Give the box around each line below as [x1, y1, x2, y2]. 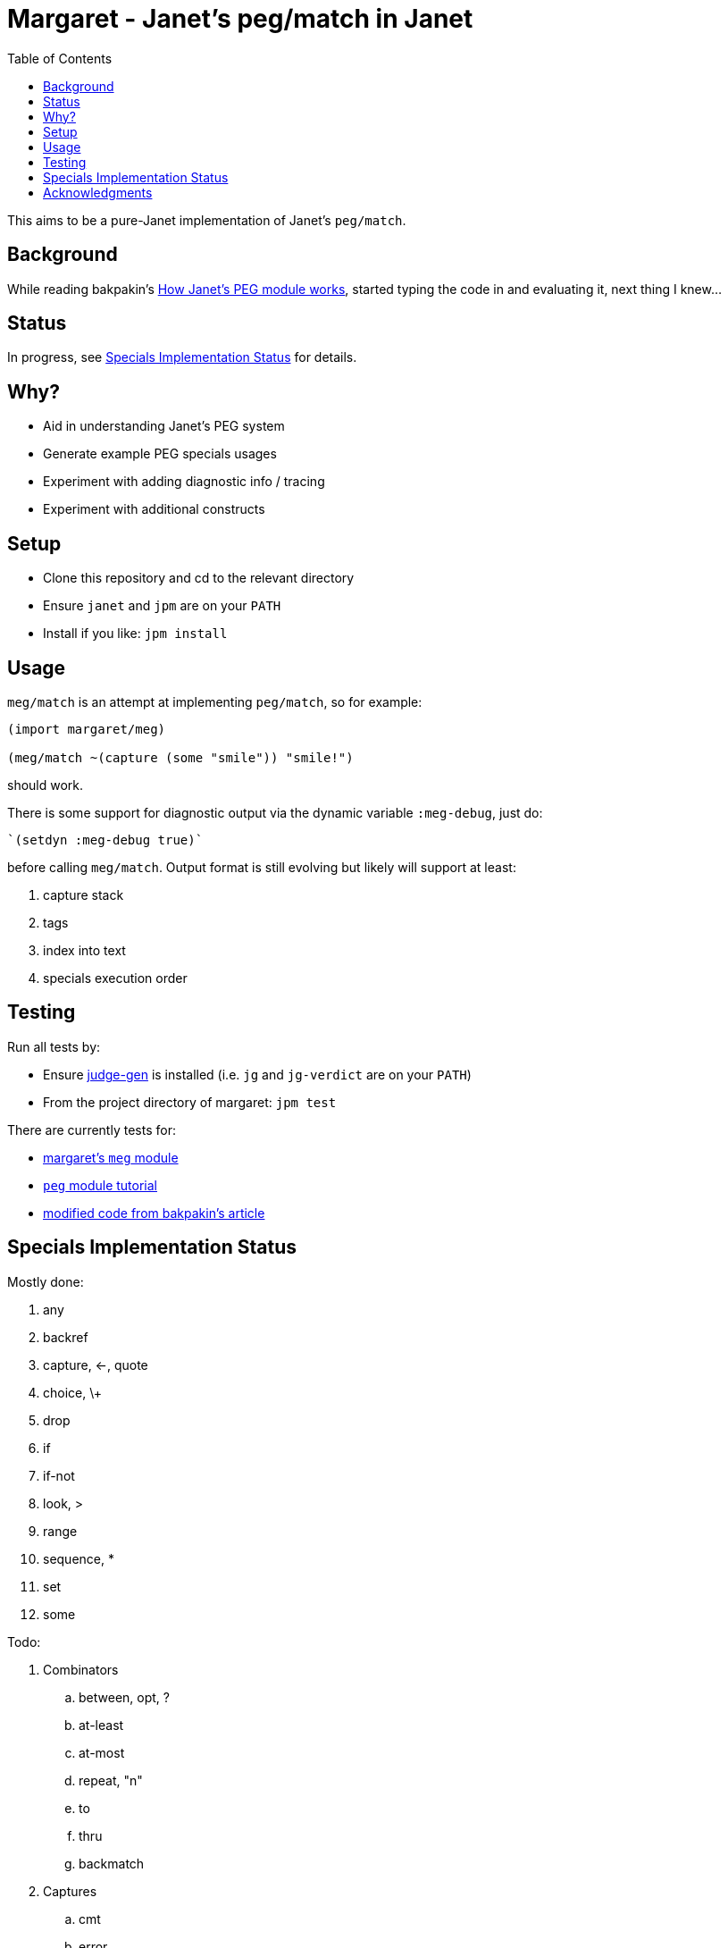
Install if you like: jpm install [43, 626, 228, 642]
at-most [79, 1744, 125, 1760]
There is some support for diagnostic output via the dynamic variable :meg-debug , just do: [7, 804, 543, 820]
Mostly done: [7, 1273, 84, 1289]
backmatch [79, 1855, 145, 1871]
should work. [7, 777, 84, 793]
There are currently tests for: [7, 1121, 176, 1138]
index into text [43, 942, 126, 958]
